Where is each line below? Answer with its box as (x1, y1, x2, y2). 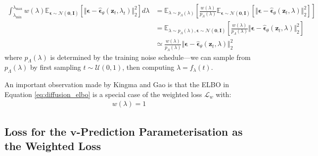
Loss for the (4, 123, 67, 139)
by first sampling (30, 62, 81, 72)
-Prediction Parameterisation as (76, 123, 243, 139)
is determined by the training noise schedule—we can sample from (50, 52, 251, 62)
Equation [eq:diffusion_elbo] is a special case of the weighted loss (4, 89, 202, 99)
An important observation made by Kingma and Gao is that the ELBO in (4, 79, 229, 90)
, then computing (122, 62, 175, 72)
